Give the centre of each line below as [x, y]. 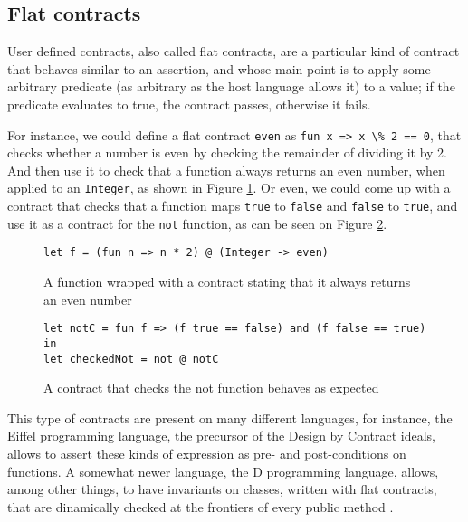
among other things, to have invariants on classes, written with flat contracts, [222, 489]
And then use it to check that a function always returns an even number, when [226, 170]
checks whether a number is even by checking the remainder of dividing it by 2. [228, 152]
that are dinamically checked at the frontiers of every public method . [201, 506]
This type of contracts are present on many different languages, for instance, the [230, 418]
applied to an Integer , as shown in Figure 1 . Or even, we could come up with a [229, 188]
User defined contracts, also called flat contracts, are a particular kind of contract [234, 51]
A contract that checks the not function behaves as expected [211, 388]
